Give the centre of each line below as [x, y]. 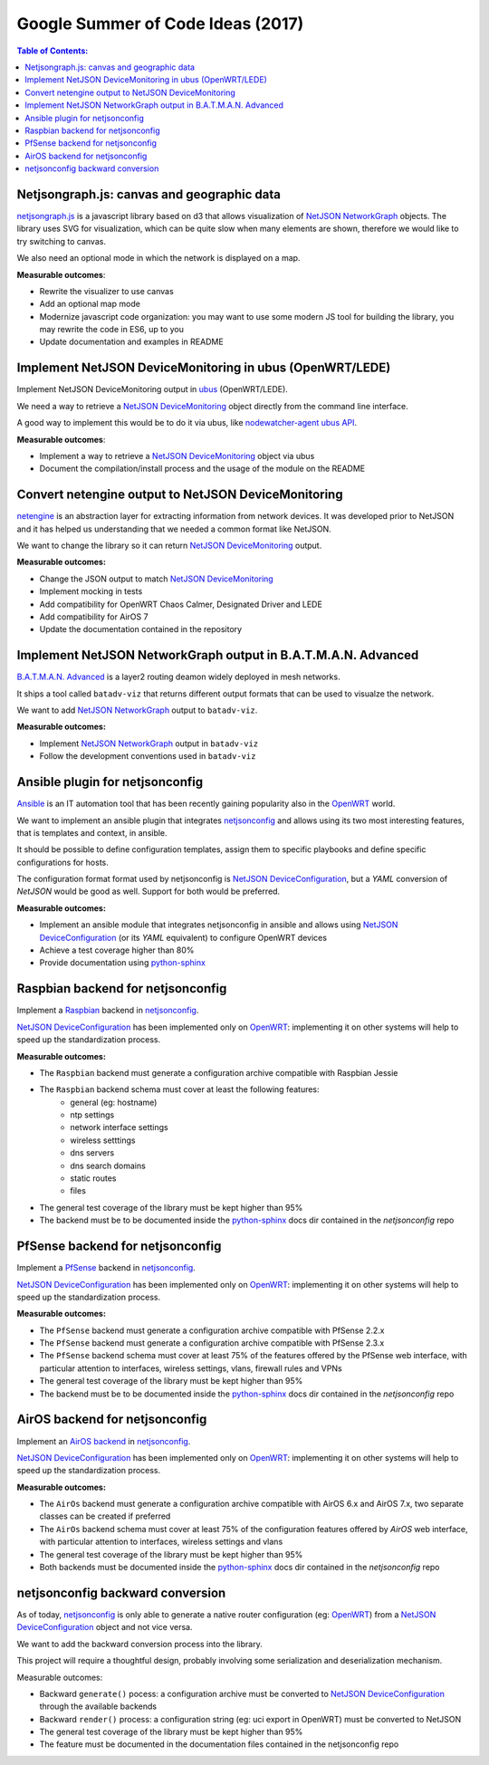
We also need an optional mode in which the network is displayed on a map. [158, 258]
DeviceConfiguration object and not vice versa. [105, 1627]
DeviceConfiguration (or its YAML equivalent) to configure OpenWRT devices [183, 937]
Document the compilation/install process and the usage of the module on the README [202, 469]
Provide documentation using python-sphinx [122, 963]
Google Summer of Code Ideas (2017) [160, 24]
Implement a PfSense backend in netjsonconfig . [106, 1268]
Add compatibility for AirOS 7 [94, 617]
